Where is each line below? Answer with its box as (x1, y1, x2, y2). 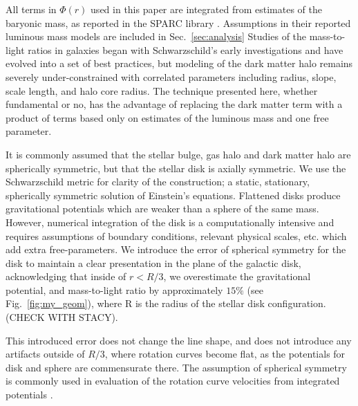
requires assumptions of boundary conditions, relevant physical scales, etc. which (6, 228, 347, 243)
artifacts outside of (6, 347, 85, 361)
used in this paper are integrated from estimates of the (91, 2, 322, 16)
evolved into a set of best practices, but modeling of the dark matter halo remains (6, 56, 353, 71)
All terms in (6, 2, 57, 16)
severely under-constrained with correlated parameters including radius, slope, (6, 69, 337, 84)
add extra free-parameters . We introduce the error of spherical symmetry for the (6, 242, 346, 257)
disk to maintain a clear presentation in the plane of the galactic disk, (6, 255, 301, 270)
